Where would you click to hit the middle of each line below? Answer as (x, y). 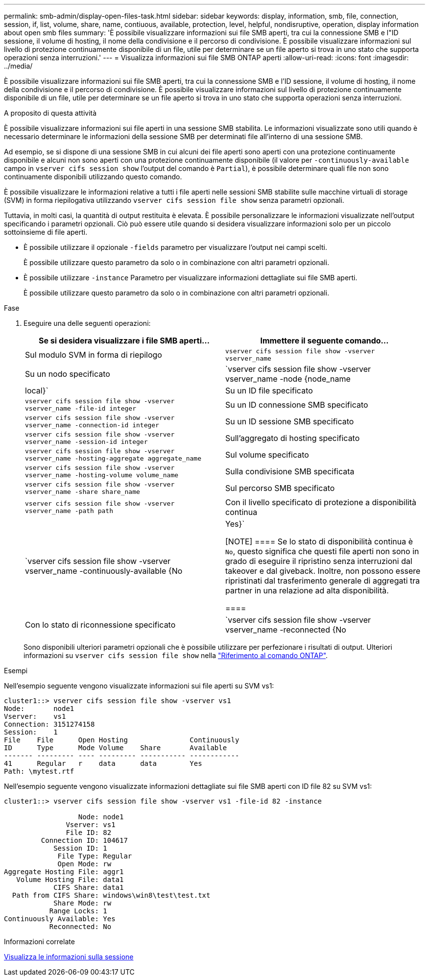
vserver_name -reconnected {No (286, 630)
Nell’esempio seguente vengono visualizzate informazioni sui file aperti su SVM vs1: (139, 686)
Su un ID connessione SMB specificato (297, 405)
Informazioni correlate (39, 942)
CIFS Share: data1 (89, 887)
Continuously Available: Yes (60, 919)
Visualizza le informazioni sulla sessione (69, 957)
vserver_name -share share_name (83, 492)
